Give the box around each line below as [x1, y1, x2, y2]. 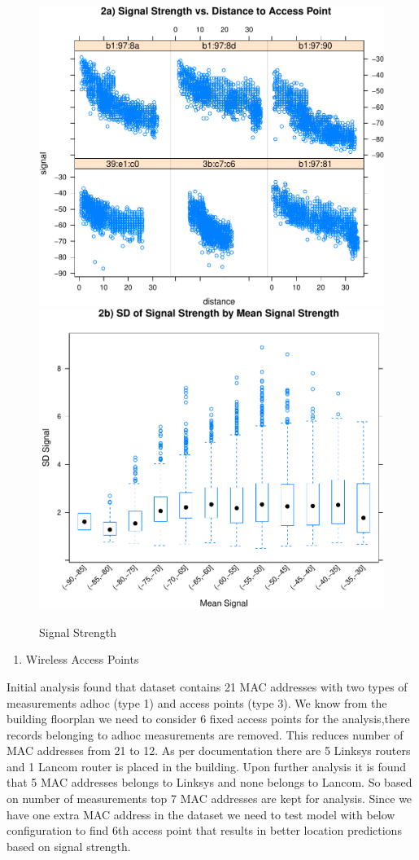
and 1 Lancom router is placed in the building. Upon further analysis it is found [7, 757, 407, 774]
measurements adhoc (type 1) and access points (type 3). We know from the [7, 694, 387, 711]
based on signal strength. [7, 837, 131, 854]
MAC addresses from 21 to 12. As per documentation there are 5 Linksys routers [7, 742, 411, 759]
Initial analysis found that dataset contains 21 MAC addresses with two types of [7, 678, 408, 695]
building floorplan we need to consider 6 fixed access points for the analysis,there [7, 710, 410, 727]
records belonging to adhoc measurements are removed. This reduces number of [7, 726, 404, 743]
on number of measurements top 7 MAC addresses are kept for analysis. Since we [7, 790, 412, 807]
